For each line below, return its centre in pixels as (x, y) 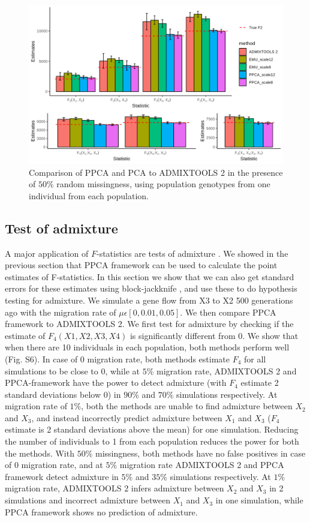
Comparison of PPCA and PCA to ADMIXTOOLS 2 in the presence (156, 172)
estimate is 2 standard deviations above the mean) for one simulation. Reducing (152, 429)
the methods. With (40, 453)
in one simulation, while (259, 500)
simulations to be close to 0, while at (72, 370)
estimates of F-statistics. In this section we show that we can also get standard (150, 276)
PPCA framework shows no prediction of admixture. (101, 511)
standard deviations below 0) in (63, 394)
